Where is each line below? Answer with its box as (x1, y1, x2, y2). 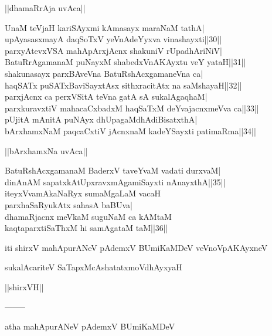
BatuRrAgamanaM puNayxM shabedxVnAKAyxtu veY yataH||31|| (5, 56, 246, 68)
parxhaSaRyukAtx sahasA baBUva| (5, 198, 132, 211)
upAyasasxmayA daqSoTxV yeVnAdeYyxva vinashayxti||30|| (5, 33, 222, 45)
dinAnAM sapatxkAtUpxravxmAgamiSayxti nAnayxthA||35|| (5, 175, 226, 188)
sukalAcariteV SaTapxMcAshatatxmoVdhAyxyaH (5, 261, 182, 273)
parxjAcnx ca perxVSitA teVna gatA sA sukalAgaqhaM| (5, 90, 208, 103)
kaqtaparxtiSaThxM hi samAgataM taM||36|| (5, 222, 168, 234)
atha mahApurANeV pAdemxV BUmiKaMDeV (5, 320, 175, 332)
